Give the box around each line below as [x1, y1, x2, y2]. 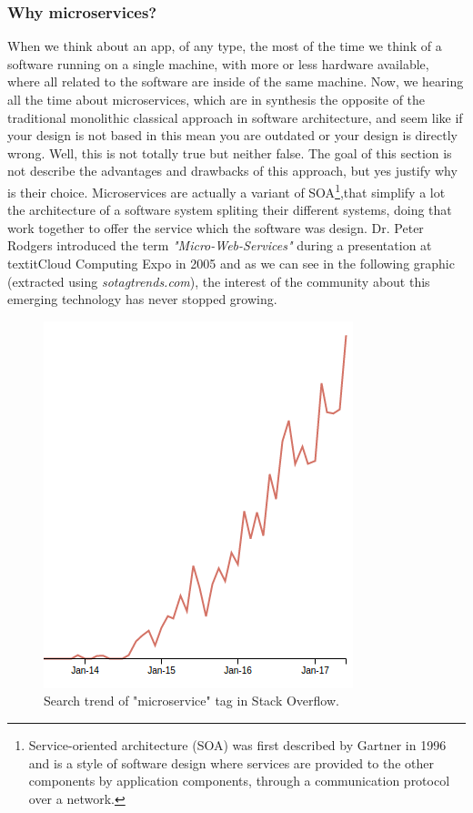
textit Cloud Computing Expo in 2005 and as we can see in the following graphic [7, 254, 455, 272]
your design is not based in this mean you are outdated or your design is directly [7, 126, 458, 145]
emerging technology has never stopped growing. [7, 290, 277, 309]
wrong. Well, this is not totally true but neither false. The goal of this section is [7, 143, 452, 162]
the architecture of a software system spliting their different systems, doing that [7, 200, 452, 219]
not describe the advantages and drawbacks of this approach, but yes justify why [7, 161, 458, 180]
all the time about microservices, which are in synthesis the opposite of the [7, 90, 426, 108]
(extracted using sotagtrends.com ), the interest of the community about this [7, 271, 430, 290]
